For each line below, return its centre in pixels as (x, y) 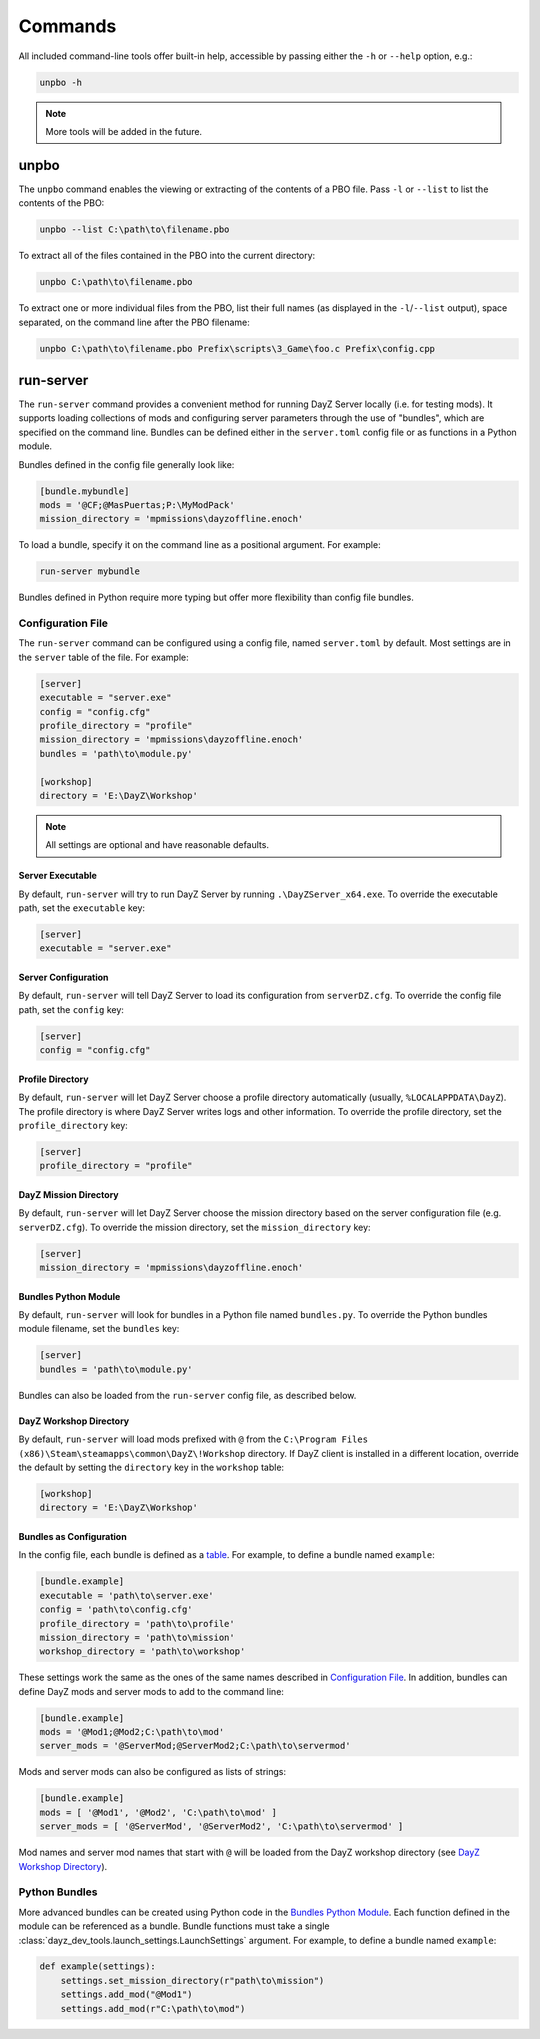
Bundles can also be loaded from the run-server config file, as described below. (187, 1395)
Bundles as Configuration (72, 1536)
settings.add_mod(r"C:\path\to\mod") (153, 2008)
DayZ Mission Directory (68, 1194)
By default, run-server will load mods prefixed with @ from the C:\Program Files (193, 1439)
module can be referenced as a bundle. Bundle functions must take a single (174, 1926)
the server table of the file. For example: (103, 657)
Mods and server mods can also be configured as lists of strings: (152, 1772)
